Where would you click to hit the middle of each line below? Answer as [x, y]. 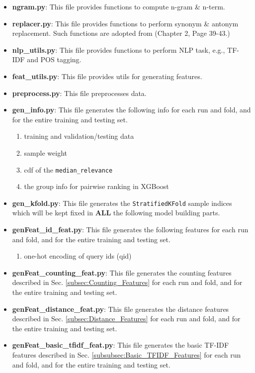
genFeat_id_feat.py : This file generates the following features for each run [130, 230]
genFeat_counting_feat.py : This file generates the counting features [122, 272]
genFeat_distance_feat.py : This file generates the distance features [121, 309]
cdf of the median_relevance [68, 169]
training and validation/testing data [79, 136]
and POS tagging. [54, 59]
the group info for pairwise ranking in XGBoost [96, 186]
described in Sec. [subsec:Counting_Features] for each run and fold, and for [127, 282]
